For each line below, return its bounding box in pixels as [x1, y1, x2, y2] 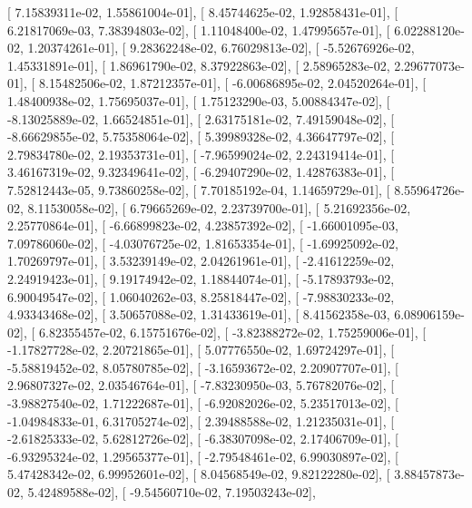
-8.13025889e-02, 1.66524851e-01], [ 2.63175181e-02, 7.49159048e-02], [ [7, 109, 395, 128]
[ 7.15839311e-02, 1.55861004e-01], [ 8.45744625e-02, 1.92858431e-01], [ [7, 3, 398, 21]
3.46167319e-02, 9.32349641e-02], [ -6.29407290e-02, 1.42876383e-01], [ [7, 162, 395, 181]
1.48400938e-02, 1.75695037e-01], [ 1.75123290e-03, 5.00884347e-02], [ [7, 91, 390, 110]
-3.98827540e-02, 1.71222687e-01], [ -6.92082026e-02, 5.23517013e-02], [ [7, 394, 398, 413]
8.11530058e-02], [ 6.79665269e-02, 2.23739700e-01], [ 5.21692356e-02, [27, 198, 411, 217]
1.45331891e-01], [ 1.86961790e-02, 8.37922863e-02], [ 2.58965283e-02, [7, 55, 390, 74]
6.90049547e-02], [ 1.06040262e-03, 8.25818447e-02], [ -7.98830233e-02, [7, 287, 395, 306]
